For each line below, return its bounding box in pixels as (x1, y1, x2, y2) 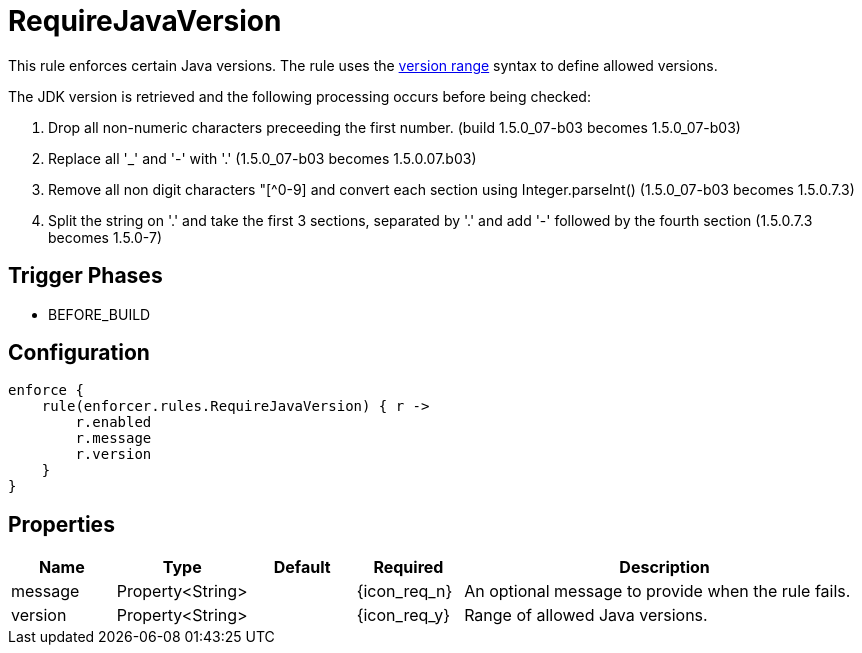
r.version (75, 446, 152, 463)
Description (619, 557, 710, 578)
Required (373, 557, 444, 578)
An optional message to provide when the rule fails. (464, 581, 851, 602)
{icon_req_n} (356, 581, 453, 602)
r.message (75, 430, 152, 447)
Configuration (8, 340, 150, 366)
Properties (8, 511, 115, 537)
